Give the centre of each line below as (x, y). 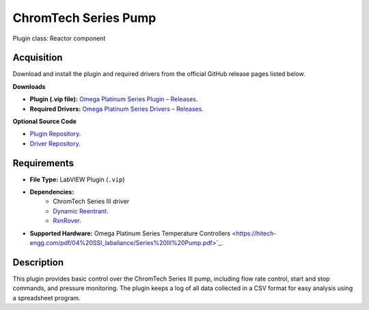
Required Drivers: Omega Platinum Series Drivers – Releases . (117, 109)
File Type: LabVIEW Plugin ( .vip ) (78, 179)
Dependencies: (52, 192)
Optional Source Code (44, 121)
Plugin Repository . (55, 134)
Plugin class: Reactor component (59, 38)
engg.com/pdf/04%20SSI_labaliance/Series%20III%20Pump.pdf (121, 243)
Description (38, 262)
